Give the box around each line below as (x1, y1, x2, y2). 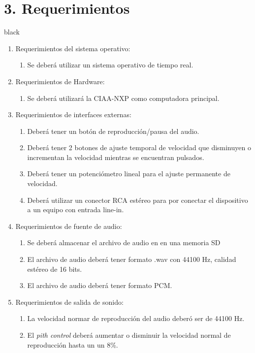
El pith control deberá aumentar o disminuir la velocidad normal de (27, 330, 231, 340)
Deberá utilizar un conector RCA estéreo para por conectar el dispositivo (27, 194, 248, 205)
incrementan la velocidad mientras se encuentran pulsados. (27, 152, 204, 162)
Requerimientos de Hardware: (15, 76, 105, 86)
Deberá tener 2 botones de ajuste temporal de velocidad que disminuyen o (27, 142, 251, 153)
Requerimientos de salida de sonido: (15, 296, 124, 307)
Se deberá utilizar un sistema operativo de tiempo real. (27, 60, 193, 70)
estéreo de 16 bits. (27, 263, 82, 274)
